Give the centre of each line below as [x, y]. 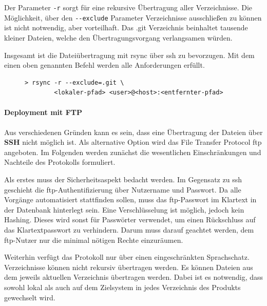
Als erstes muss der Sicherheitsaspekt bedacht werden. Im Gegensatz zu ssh [123, 179]
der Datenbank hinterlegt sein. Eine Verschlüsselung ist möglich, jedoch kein [124, 209]
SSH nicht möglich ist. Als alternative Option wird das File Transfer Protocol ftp [133, 142]
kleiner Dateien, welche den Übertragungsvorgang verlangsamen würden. [118, 37]
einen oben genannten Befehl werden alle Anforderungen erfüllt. [104, 65]
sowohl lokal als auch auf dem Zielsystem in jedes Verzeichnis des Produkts [122, 287]
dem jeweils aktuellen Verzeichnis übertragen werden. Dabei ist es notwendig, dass [133, 277]
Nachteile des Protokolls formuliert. [60, 162]
